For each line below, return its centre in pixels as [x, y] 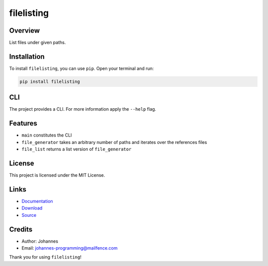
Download [32, 208]
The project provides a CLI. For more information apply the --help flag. [83, 109]
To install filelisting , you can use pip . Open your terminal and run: [81, 68]
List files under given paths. [37, 43]
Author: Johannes [40, 241]
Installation [27, 56]
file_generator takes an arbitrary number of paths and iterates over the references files [114, 142]
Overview [25, 31]
